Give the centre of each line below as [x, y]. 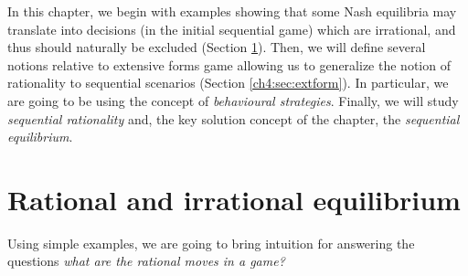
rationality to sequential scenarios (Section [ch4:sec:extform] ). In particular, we [228, 83]
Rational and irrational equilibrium [234, 199]
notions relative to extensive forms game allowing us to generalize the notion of [229, 64]
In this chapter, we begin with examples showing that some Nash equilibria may [232, 11]
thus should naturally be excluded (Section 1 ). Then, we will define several [217, 47]
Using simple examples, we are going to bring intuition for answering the [211, 243]
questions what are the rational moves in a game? [146, 261]
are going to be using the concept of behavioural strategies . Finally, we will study [233, 100]
